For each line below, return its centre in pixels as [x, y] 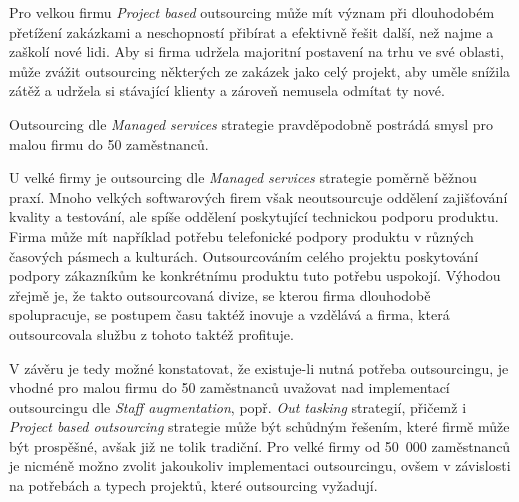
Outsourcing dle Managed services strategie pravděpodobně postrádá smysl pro [251, 123]
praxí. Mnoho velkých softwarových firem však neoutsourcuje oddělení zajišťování [258, 196]
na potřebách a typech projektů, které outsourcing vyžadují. [193, 485]
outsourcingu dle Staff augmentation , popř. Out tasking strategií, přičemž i [238, 406]
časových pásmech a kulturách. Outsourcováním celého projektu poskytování [244, 255]
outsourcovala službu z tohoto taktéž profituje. [151, 333]
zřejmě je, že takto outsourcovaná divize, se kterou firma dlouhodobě [220, 294]
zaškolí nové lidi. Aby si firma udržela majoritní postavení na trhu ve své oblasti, [256, 51]
